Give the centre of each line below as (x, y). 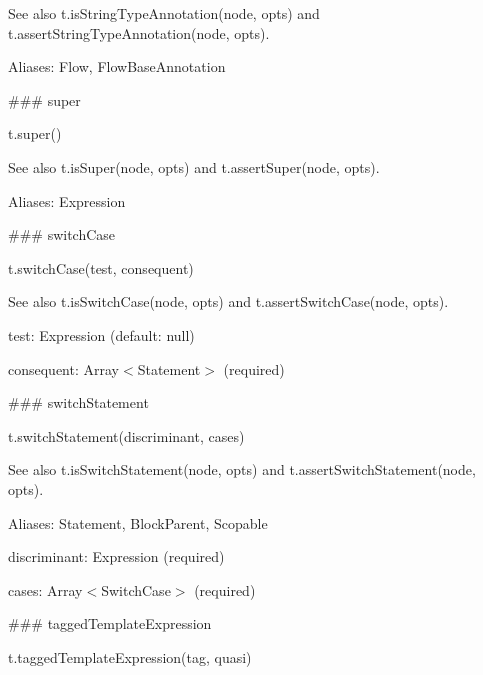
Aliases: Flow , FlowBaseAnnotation (117, 66)
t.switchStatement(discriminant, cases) (126, 435)
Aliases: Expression (67, 200)
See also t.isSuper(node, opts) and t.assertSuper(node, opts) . (194, 166)
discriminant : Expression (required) (116, 556)
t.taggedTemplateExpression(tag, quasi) (130, 656)
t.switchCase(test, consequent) (101, 267)
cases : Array (45, 589)
